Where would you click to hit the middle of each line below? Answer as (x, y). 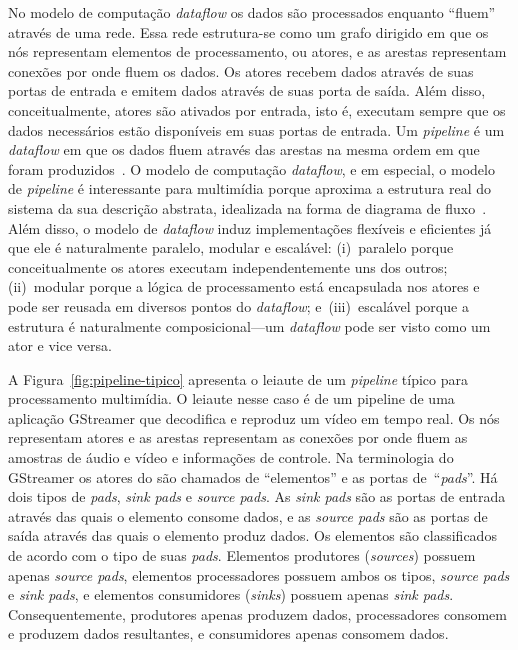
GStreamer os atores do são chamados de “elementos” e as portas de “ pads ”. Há (253, 476)
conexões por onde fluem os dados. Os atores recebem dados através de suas (241, 70)
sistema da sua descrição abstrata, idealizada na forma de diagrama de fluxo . (247, 207)
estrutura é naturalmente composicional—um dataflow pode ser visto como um (249, 325)
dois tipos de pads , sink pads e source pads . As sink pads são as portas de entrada (257, 496)
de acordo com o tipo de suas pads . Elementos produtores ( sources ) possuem (242, 555)
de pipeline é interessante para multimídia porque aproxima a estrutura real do (249, 188)
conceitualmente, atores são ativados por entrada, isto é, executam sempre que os (257, 109)
